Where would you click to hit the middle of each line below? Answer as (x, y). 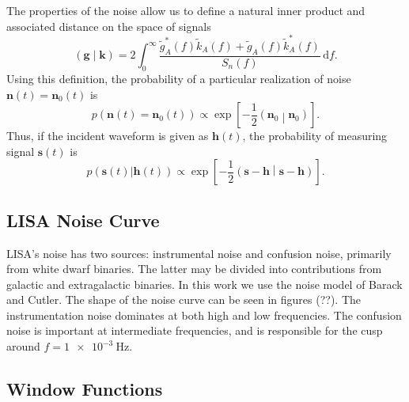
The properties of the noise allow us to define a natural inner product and (186, 10)
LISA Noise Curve (83, 220)
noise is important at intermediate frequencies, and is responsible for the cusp (195, 330)
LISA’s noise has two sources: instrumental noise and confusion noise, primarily (199, 253)
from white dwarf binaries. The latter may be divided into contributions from (194, 269)
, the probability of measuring (315, 136)
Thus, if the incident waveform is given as (108, 136)
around (23, 346)
